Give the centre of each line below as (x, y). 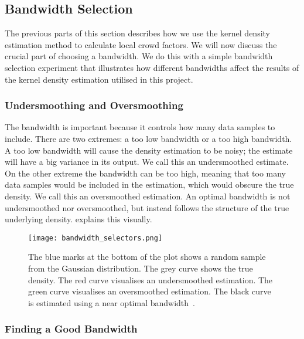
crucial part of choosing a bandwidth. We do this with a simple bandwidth (139, 56)
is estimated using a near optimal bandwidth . (112, 302)
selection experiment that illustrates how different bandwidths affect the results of (152, 67)
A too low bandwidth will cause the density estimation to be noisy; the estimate (149, 150)
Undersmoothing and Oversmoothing (94, 105)
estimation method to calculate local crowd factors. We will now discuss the (141, 44)
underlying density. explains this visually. (78, 219)
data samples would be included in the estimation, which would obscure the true (149, 184)
